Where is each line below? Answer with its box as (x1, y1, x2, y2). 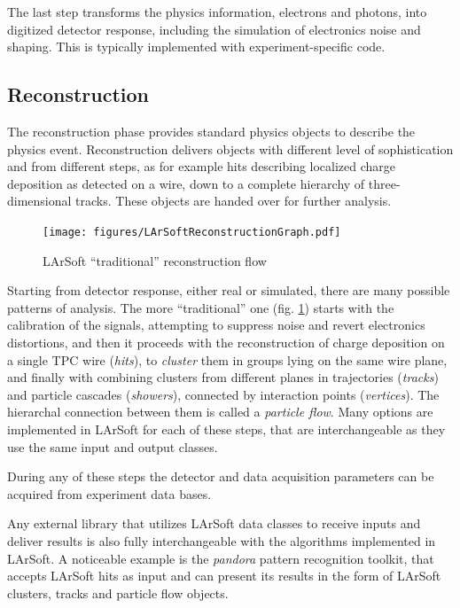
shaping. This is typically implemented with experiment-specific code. (7, 37, 386, 56)
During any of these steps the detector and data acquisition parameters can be (7, 467, 434, 486)
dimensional (7, 191, 72, 210)
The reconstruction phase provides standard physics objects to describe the (7, 121, 416, 140)
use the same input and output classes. (7, 437, 218, 456)
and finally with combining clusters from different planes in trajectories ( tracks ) (7, 368, 439, 386)
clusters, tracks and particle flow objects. (7, 583, 229, 602)
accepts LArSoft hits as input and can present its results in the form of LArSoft (7, 566, 441, 585)
